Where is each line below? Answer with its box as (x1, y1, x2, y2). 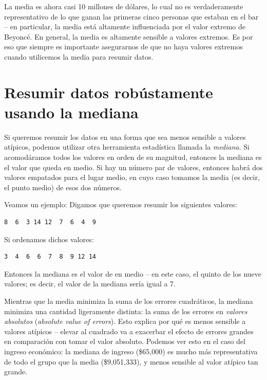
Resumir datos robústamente (4, 81, 213, 102)
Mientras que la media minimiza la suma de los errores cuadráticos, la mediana (4, 296, 253, 306)
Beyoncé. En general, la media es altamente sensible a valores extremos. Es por (4, 31, 253, 42)
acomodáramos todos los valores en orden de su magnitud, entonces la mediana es (4, 152, 262, 162)
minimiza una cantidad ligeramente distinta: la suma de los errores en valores (4, 305, 247, 316)
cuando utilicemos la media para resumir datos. (4, 51, 154, 62)
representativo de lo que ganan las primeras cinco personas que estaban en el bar (4, 11, 259, 22)
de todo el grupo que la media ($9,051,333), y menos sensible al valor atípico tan (4, 356, 258, 367)
